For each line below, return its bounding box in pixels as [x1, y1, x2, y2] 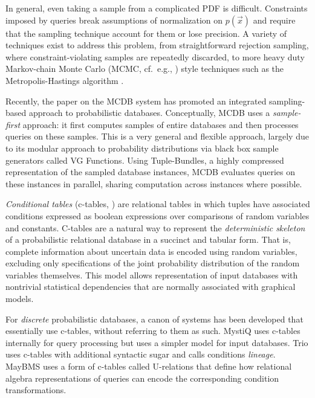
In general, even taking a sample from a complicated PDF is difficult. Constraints [5, 2, 308, 14]
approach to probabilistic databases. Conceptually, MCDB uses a [28, 106, 270, 119]
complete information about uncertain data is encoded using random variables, [5, 245, 297, 257]
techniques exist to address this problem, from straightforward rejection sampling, [5, 39, 309, 51]
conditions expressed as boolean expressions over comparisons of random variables [5, 209, 310, 222]
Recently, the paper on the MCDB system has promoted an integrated [5, 94, 267, 107]
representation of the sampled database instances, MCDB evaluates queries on [5, 165, 295, 178]
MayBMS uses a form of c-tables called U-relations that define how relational [5, 360, 292, 373]
